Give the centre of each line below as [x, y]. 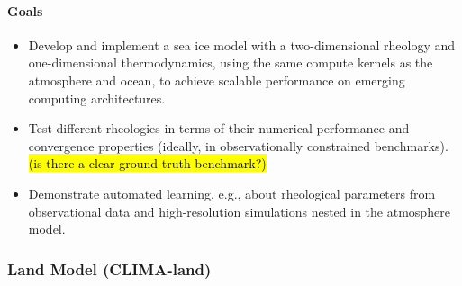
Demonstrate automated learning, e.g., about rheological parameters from [232, 193]
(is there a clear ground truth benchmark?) [147, 163]
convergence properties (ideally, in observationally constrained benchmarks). [238, 145]
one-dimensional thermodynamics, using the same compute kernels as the [231, 63]
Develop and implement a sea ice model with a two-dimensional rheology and [242, 45]
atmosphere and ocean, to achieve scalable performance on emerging [217, 80]
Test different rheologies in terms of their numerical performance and [219, 128]
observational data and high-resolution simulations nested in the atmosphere [239, 211]
